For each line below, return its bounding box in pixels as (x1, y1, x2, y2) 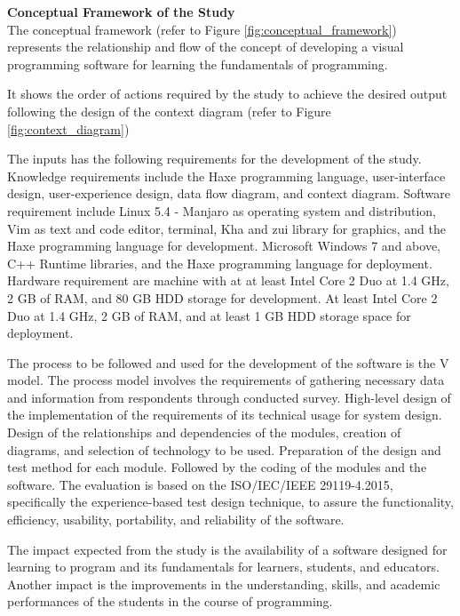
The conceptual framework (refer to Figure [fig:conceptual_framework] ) (7, 20, 397, 38)
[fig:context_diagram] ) (7, 119, 130, 138)
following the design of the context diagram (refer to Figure (7, 101, 331, 120)
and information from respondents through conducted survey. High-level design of (7, 388, 451, 406)
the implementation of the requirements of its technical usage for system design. (7, 405, 442, 424)
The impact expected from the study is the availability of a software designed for (7, 540, 448, 558)
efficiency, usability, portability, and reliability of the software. (7, 510, 345, 529)
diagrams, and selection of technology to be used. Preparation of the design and (7, 440, 441, 459)
